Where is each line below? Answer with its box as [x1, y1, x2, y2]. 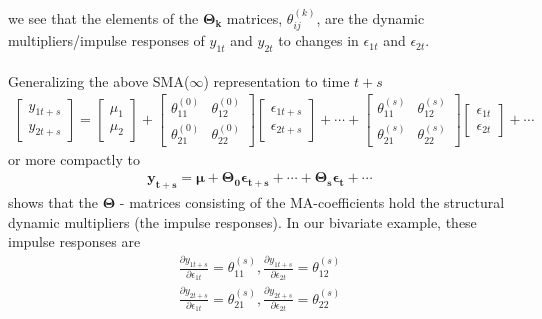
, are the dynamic [316, 7, 425, 28]
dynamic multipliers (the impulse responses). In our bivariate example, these [8, 211, 477, 232]
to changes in [278, 30, 359, 51]
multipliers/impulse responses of [8, 30, 205, 51]
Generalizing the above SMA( [8, 70, 190, 91]
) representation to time [203, 70, 350, 91]
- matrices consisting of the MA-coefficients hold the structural [119, 192, 505, 213]
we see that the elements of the [8, 7, 199, 28]
